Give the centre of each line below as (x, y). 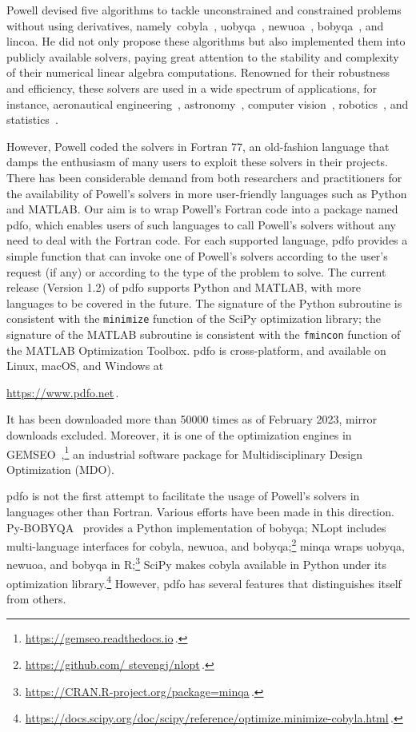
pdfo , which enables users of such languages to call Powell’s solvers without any (201, 224)
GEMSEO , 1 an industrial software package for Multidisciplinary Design (184, 452)
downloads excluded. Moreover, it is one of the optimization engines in (179, 434)
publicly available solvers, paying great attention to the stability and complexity (203, 56)
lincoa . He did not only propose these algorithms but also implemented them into (206, 41)
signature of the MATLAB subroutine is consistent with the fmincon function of (204, 334)
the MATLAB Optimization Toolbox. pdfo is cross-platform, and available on (196, 350)
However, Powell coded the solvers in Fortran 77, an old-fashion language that (198, 146)
